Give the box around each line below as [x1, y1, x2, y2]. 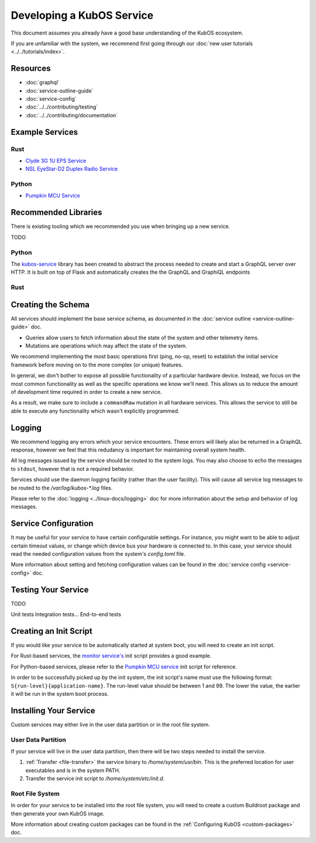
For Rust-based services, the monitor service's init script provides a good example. [11, 652, 212, 660]
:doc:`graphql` [25, 79, 60, 86]
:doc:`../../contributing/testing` [25, 103, 98, 111]
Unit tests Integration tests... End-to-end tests [11, 611, 121, 618]
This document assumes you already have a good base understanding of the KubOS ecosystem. [11, 29, 244, 36]
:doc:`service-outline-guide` [25, 87, 94, 94]
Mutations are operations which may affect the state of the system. [25, 342, 187, 349]
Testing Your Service [11, 584, 89, 594]
